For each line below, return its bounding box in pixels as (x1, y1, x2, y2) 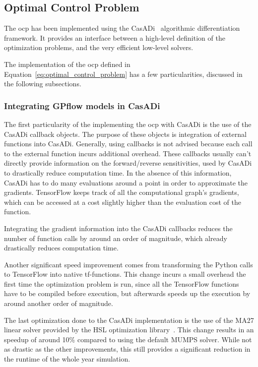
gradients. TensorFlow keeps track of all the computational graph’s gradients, (4, 187, 239, 197)
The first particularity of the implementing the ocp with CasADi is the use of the (4, 119, 252, 129)
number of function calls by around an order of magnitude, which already (4, 233, 227, 243)
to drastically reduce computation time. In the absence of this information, (4, 167, 232, 178)
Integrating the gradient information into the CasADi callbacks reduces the (4, 223, 233, 233)
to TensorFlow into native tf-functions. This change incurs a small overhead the (4, 269, 246, 279)
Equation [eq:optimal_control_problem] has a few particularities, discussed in (4, 68, 243, 79)
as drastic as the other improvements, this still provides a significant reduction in (4, 344, 251, 354)
